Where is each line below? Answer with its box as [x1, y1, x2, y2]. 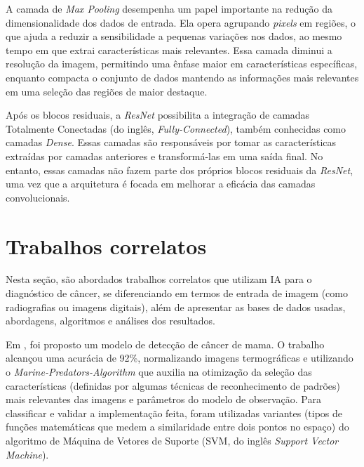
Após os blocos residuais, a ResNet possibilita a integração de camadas [6, 107, 310, 122]
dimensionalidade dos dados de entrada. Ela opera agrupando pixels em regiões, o [6, 15, 356, 29]
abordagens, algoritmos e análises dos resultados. [6, 313, 215, 328]
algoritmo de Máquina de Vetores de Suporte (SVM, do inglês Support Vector [6, 433, 339, 447]
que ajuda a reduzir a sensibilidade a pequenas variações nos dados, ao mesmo [6, 29, 342, 44]
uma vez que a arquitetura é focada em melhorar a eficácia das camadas [6, 176, 316, 191]
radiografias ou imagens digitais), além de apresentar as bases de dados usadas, [6, 299, 346, 314]
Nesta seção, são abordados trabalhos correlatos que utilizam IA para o [6, 272, 312, 287]
